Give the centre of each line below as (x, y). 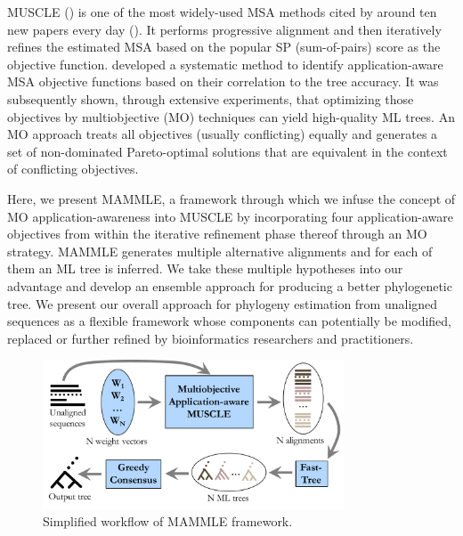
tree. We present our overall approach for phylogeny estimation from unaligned (223, 303)
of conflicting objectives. (73, 169)
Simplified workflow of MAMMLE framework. (168, 521)
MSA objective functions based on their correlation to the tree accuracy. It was (223, 81)
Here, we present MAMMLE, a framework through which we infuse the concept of (231, 198)
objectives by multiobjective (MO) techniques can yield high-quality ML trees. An (231, 116)
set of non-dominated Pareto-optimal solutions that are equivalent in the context (227, 151)
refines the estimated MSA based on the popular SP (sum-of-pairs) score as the (224, 47)
